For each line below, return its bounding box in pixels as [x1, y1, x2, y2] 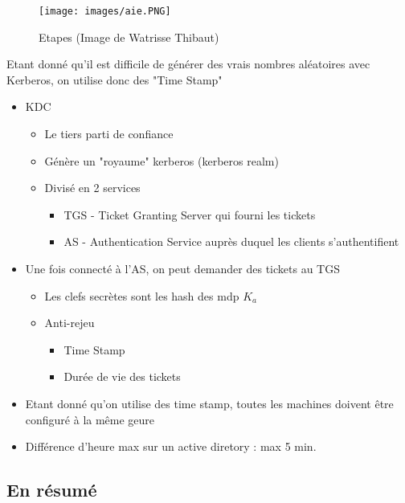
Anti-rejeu [44, 314, 95, 331]
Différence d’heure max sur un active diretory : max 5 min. [25, 438, 317, 455]
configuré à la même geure [25, 411, 155, 427]
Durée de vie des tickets [63, 368, 181, 385]
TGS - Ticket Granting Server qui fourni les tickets [63, 206, 316, 223]
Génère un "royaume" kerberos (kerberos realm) [44, 152, 279, 169]
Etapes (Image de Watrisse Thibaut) [39, 28, 219, 45]
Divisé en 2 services [44, 179, 141, 196]
